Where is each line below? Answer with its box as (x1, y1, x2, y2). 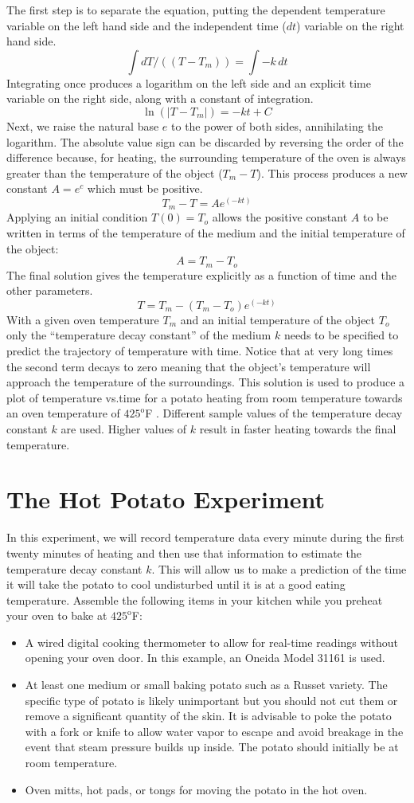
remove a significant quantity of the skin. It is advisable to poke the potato (25, 707, 392, 724)
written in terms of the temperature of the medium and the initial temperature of (6, 225, 405, 241)
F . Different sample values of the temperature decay (145, 405, 403, 421)
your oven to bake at (6, 607, 107, 624)
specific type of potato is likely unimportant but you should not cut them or (25, 691, 398, 708)
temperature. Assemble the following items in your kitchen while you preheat (6, 591, 383, 608)
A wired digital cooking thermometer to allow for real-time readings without (25, 633, 398, 650)
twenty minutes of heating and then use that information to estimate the (6, 544, 361, 561)
